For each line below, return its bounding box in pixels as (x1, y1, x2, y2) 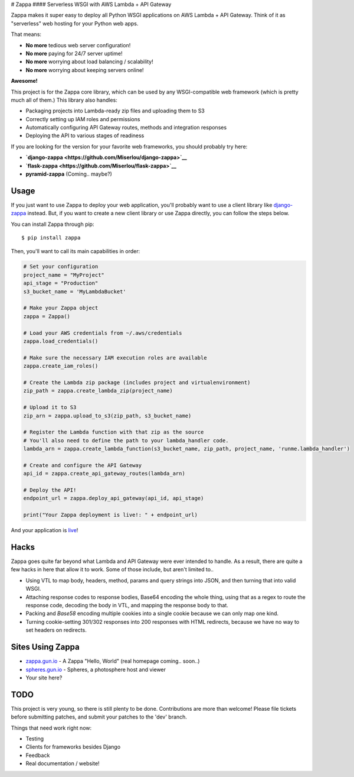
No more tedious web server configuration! (25, 41, 131, 48)
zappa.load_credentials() (23, 338, 99, 344)
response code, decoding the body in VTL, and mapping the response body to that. (25, 602, 228, 609)
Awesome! (11, 77, 38, 85)
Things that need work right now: (11, 724, 92, 731)
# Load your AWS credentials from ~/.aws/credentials (23, 329, 182, 336)
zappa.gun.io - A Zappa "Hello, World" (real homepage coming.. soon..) (25, 658, 200, 665)
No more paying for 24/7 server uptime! (25, 50, 123, 57)
